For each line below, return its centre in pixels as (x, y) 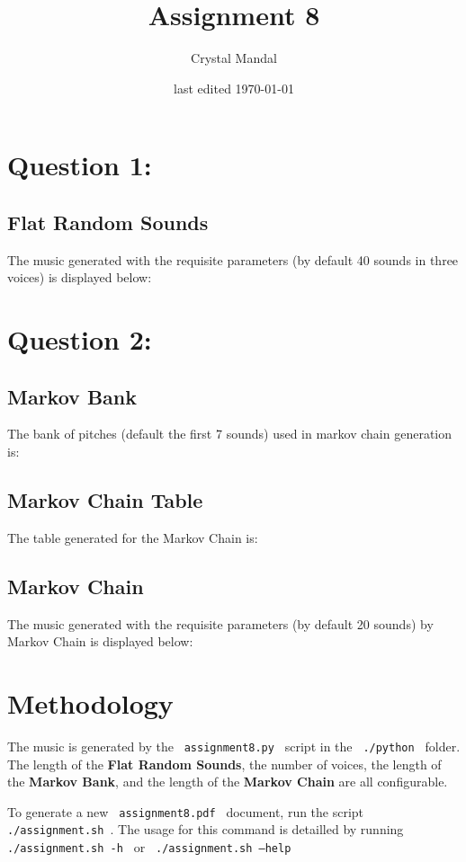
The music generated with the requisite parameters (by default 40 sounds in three (233, 259)
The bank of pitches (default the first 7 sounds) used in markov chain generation (230, 434)
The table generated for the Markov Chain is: (133, 537)
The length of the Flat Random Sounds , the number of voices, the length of (224, 764)
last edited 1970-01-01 (234, 88)
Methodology (90, 703)
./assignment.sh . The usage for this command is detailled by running (206, 829)
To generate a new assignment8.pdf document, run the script (186, 811)
